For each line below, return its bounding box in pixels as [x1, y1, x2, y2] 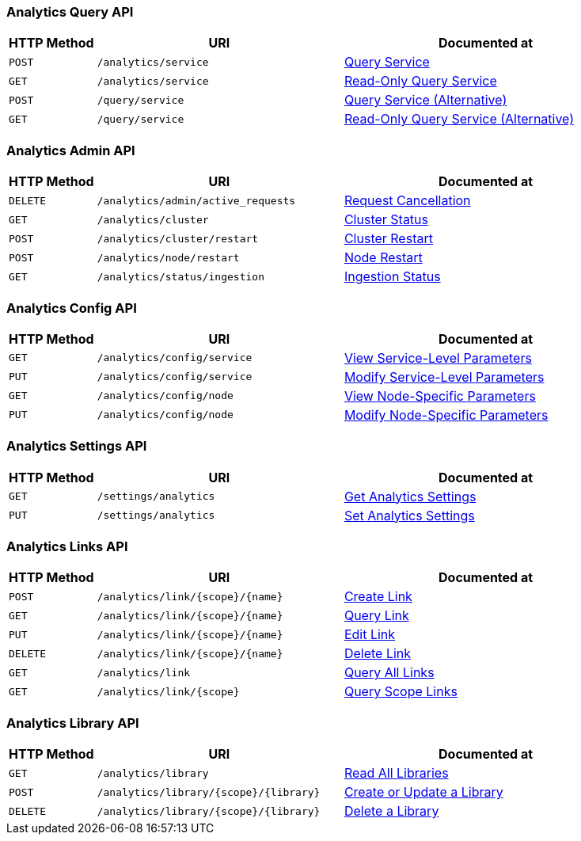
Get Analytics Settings [344, 488, 477, 504]
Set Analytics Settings [344, 507, 475, 523]
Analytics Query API [6, 4, 134, 20]
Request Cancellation [344, 192, 471, 209]
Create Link [344, 588, 412, 605]
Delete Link [344, 645, 412, 662]
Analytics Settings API [6, 438, 147, 455]
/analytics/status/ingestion [97, 270, 264, 283]
